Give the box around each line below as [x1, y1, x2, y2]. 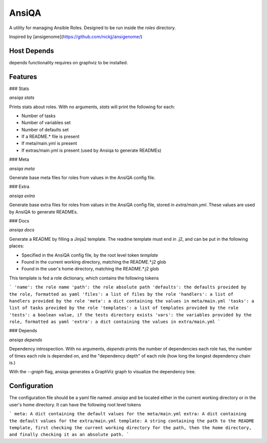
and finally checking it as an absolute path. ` [9, 432, 130, 438]
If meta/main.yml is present [21, 140, 78, 146]
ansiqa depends [9, 337, 43, 343]
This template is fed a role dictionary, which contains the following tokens [9, 275, 159, 281]
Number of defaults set [21, 127, 69, 133]
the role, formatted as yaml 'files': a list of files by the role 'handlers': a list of [9, 291, 233, 297]
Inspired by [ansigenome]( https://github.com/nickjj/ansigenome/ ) [9, 34, 143, 40]
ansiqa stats [9, 94, 35, 101]
